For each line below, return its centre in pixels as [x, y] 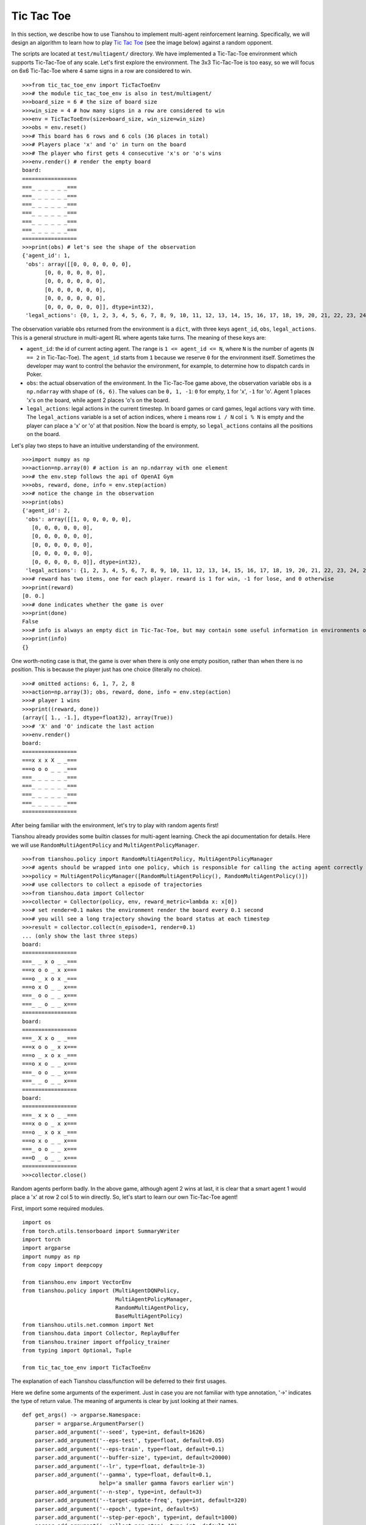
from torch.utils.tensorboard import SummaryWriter [101, 1231]
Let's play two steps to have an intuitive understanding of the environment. [105, 445]
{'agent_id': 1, [46, 256]
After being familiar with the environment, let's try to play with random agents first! [115, 825]
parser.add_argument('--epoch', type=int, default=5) [117, 1509]
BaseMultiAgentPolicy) [149, 1316]
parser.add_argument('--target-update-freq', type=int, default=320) [141, 1500]
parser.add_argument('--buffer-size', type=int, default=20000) [133, 1458]
